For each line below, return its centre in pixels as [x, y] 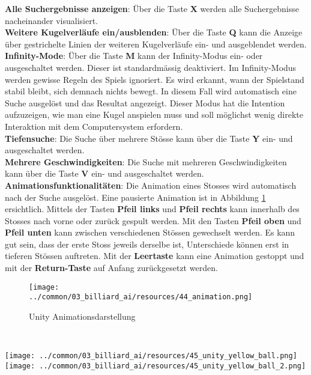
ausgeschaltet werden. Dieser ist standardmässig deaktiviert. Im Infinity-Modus [151, 67]
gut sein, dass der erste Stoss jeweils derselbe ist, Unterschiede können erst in [147, 244]
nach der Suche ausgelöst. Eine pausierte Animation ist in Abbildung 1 [135, 197]
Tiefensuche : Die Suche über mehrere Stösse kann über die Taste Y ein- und [149, 138]
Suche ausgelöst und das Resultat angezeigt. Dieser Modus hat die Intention [145, 102]
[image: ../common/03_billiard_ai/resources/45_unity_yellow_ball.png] [151, 356]
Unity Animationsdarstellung [82, 316]
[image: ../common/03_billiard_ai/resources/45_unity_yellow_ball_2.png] [155, 366]
